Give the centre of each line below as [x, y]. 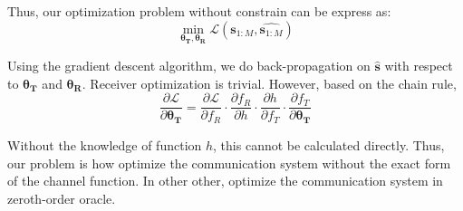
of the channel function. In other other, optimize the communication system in [225, 181]
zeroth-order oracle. [62, 198]
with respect [419, 66]
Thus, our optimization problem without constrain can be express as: [199, 11]
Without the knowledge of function [105, 144]
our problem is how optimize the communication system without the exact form [229, 163]
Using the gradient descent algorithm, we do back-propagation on [189, 66]
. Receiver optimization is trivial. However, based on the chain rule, [269, 83]
